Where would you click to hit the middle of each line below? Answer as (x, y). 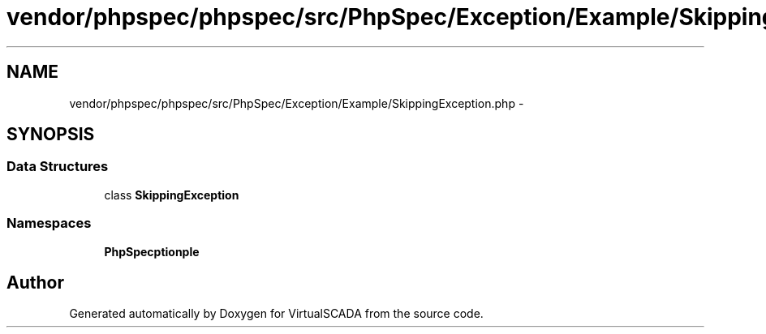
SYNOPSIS (51, 135)
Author (35, 282)
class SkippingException (172, 195)
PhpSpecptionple (152, 251)
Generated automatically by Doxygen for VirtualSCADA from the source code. (276, 314)
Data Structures (58, 167)
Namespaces (49, 223)
